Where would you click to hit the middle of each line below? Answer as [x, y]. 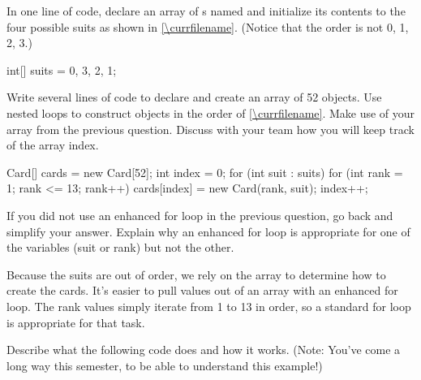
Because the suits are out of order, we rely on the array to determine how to [196, 274]
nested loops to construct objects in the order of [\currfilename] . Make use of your [211, 112]
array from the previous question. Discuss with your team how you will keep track [210, 129]
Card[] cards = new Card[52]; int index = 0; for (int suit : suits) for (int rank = [205, 172]
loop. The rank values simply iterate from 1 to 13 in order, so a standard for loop [209, 306]
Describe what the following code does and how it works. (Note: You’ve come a [204, 350]
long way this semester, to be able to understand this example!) [165, 365]
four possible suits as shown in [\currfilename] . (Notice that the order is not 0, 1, [208, 26]
